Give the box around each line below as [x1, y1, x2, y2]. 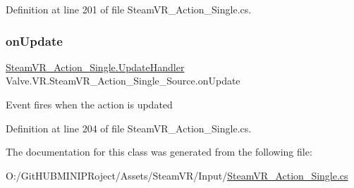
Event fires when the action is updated [6, 97, 173, 111]
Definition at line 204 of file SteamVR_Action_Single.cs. [6, 120, 252, 135]
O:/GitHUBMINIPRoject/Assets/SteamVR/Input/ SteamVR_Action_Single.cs [6, 168, 348, 182]
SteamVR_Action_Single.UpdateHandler [6, 59, 185, 74]
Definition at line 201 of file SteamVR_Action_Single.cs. [6, 2, 252, 16]
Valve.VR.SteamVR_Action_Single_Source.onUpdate [6, 73, 240, 88]
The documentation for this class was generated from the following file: [6, 144, 312, 159]
